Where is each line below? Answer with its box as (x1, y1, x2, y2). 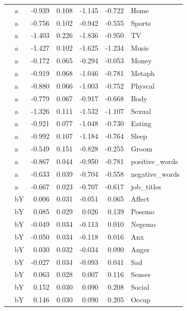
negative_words (130, 168, 180, 179)
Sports (130, 17, 151, 28)
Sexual (130, 105, 151, 116)
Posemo (130, 206, 155, 217)
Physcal (130, 80, 155, 91)
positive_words (130, 155, 178, 166)
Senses (130, 269, 151, 280)
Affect (130, 193, 150, 204)
